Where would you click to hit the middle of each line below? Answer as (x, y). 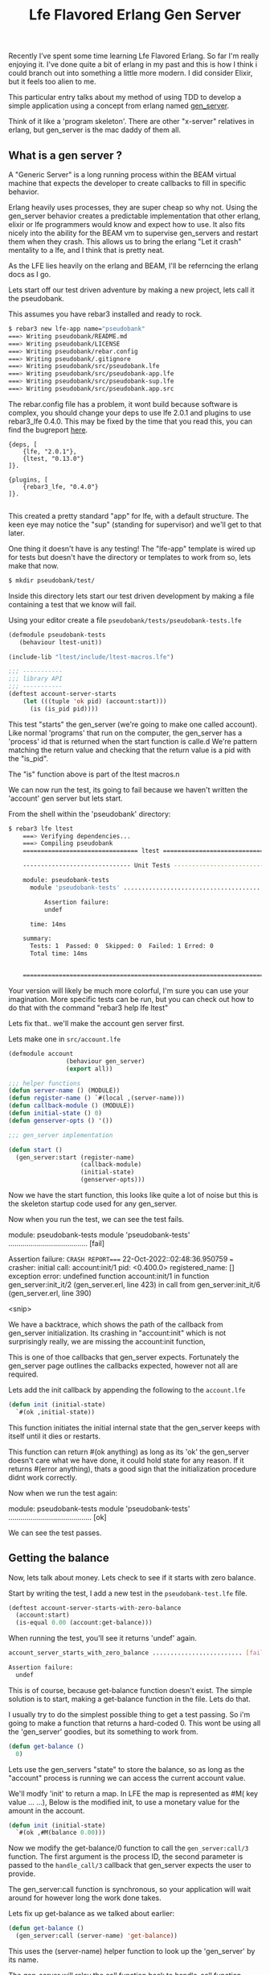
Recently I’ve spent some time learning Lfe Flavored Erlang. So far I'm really (134, 56)
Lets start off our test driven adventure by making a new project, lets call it (131, 290)
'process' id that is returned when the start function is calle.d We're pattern (133, 741)
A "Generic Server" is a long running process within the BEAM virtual (123, 174)
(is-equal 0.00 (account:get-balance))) (84, 1623)
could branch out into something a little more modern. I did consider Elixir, (131, 73)
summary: (37, 939)
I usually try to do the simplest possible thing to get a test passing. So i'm (129, 1714)
